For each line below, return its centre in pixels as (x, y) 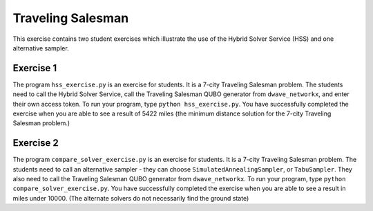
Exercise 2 (36, 143)
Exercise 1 (35, 68)
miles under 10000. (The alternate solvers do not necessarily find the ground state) (131, 198)
